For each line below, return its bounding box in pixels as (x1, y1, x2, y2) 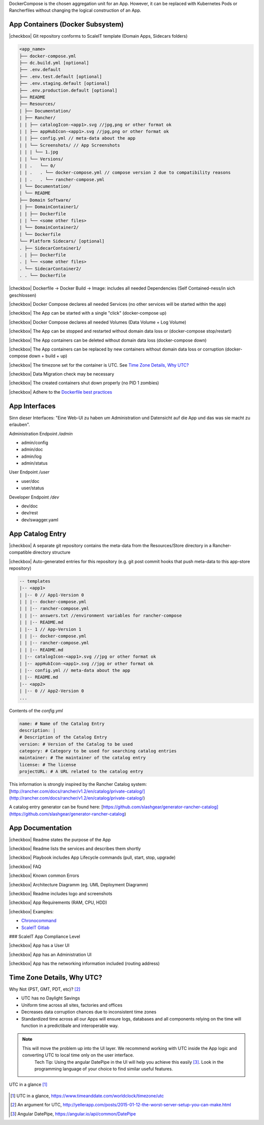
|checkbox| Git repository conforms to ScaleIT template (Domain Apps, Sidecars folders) (9, 33, 188, 39)
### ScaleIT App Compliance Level (9, 933, 80, 939)
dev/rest (21, 510, 38, 516)
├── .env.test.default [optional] (19, 74, 102, 79)
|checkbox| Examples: (9, 908, 54, 914)
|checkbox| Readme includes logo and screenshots (9, 891, 112, 897)
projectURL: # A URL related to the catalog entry (19, 769, 144, 775)
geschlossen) (9, 292, 37, 298)
